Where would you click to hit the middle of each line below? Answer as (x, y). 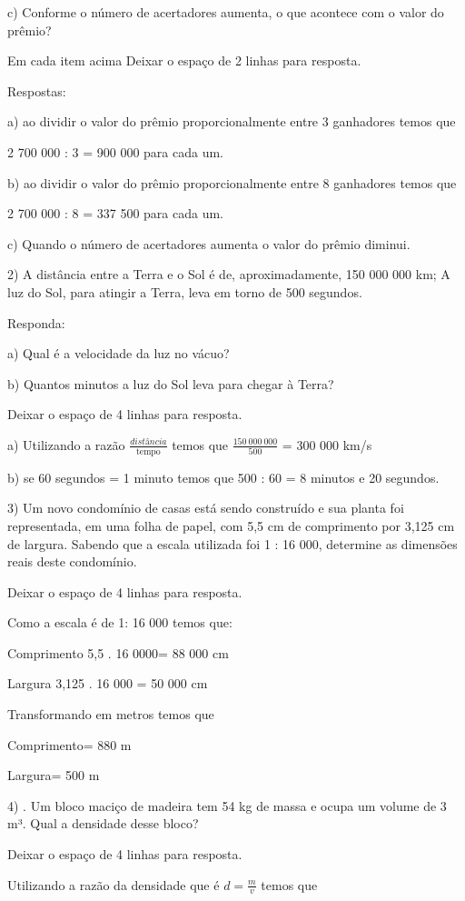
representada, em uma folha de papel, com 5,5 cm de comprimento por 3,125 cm (231, 525)
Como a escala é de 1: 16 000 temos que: (120, 622)
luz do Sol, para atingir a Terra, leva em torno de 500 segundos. (185, 291)
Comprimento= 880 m (69, 744)
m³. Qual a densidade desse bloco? (103, 823)
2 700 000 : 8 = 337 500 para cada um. (116, 213)
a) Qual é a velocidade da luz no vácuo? (119, 353)
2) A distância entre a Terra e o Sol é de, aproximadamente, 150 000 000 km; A (229, 274)
